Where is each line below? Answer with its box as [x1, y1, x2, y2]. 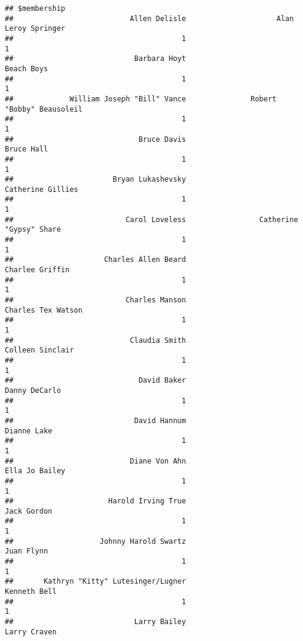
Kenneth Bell [5, 587, 57, 596]
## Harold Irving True [5, 497, 186, 506]
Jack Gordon [5, 506, 52, 515]
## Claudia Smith [5, 336, 186, 345]
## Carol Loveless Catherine [5, 215, 298, 224]
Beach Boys [5, 64, 48, 73]
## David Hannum [5, 416, 186, 425]
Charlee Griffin [5, 266, 70, 275]
